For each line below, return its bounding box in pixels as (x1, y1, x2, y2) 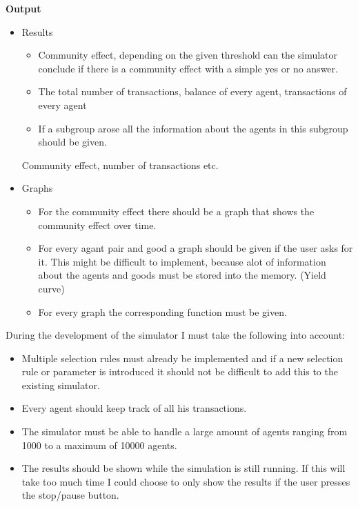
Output (6, 1, 41, 15)
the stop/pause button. (21, 488, 119, 502)
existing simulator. (21, 377, 100, 392)
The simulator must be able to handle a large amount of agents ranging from (21, 424, 348, 439)
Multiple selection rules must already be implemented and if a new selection (21, 350, 344, 365)
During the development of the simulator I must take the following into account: (6, 328, 345, 342)
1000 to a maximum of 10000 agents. (21, 437, 177, 452)
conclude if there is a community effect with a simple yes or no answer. (38, 61, 338, 75)
